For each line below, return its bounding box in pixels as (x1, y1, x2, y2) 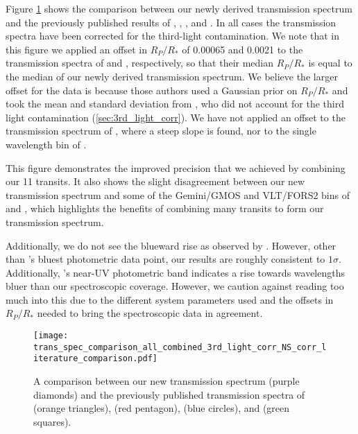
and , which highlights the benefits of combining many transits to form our (6, 201, 324, 216)
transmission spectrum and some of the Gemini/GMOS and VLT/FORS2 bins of (6, 187, 350, 202)
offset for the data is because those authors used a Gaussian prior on (6, 83, 298, 97)
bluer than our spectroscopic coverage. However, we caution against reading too (6, 279, 344, 293)
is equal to (308, 55, 352, 70)
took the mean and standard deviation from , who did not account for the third (6, 96, 344, 111)
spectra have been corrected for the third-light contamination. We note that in (6, 28, 339, 43)
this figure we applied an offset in (6, 42, 147, 56)
